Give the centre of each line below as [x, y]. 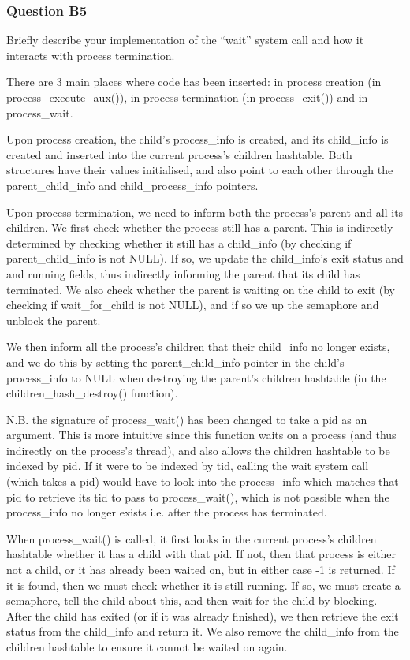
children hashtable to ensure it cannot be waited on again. [147, 647]
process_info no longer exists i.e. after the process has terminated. [167, 512]
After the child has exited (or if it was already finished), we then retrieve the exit [203, 615]
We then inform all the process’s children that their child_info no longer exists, [198, 347]
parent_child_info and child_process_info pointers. [132, 185]
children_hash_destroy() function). [92, 393]
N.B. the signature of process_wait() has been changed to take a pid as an [187, 419]
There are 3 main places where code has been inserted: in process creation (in [194, 82]
